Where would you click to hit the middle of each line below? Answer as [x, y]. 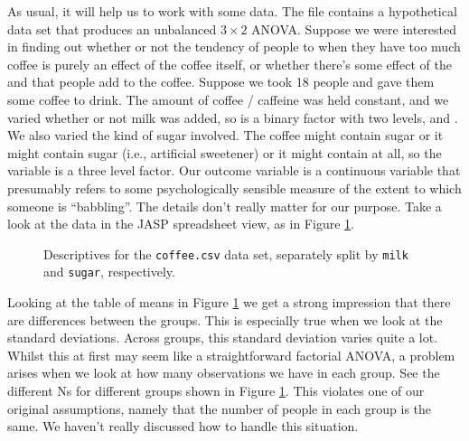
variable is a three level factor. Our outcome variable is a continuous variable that [234, 170]
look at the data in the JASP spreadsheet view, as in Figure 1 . [181, 224]
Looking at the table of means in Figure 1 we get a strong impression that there [229, 302]
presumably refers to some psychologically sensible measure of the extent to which [234, 188]
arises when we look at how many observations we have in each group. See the [224, 373]
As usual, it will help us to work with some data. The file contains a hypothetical [232, 11]
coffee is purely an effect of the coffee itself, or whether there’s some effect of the [230, 64]
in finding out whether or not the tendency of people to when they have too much [234, 47]
